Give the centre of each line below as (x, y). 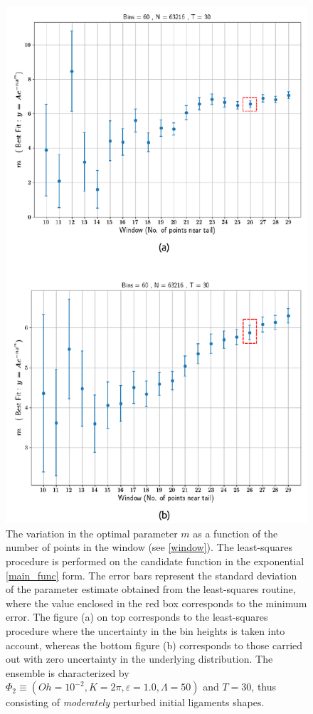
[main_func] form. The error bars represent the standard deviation (152, 575)
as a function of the (235, 533)
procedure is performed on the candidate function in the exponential (155, 561)
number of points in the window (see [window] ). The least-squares (149, 547)
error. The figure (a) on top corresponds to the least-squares (137, 617)
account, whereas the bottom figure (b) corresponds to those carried (154, 645)
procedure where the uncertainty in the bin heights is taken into (145, 631)
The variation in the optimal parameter (92, 533)
